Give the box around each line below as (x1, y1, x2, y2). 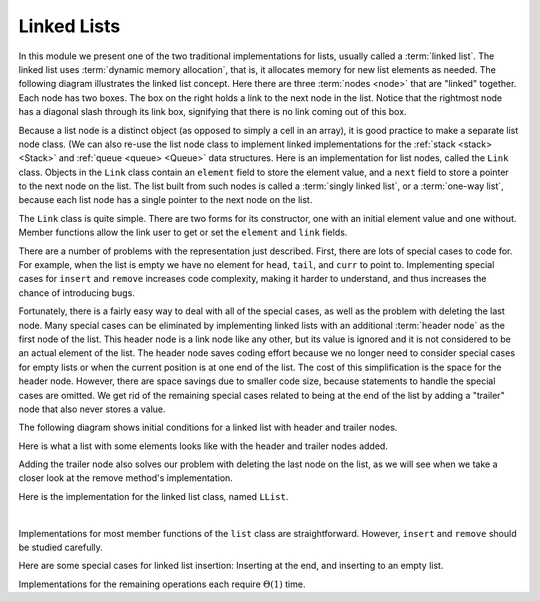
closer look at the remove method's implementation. (18, 472, 234, 484)
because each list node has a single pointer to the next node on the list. (18, 194, 313, 206)
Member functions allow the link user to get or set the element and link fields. (18, 226, 348, 239)
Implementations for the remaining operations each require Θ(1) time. (18, 578, 306, 590)
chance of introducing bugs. (18, 286, 135, 299)
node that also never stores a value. (18, 403, 166, 415)
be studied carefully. (18, 541, 104, 554)
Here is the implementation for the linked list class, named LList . (18, 490, 289, 502)
